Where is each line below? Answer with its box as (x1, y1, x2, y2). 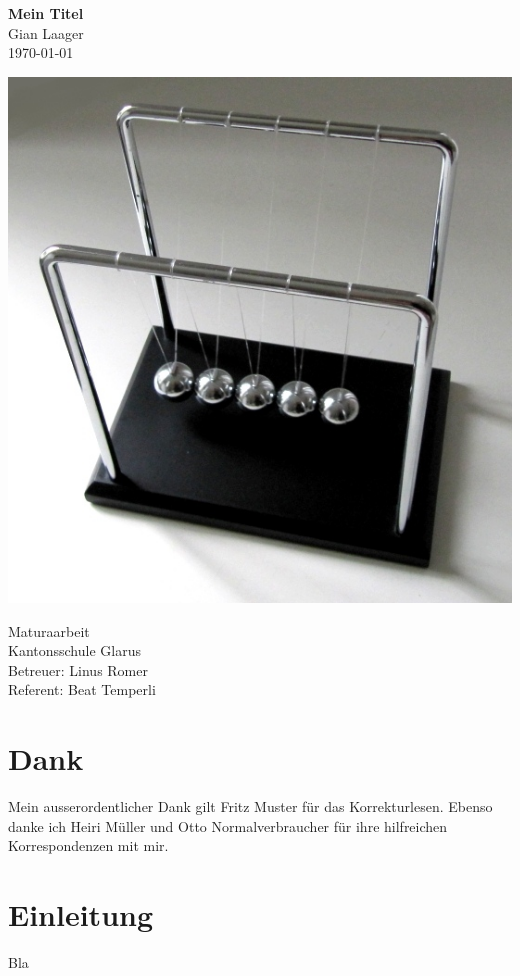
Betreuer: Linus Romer (8, 659, 148, 680)
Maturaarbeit (8, 620, 90, 641)
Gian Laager (8, 22, 84, 43)
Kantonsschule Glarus (8, 640, 141, 661)
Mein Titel (8, 3, 84, 23)
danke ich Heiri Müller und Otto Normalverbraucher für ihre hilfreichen (8, 815, 448, 836)
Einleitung (8, 894, 154, 935)
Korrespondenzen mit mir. (8, 835, 169, 856)
